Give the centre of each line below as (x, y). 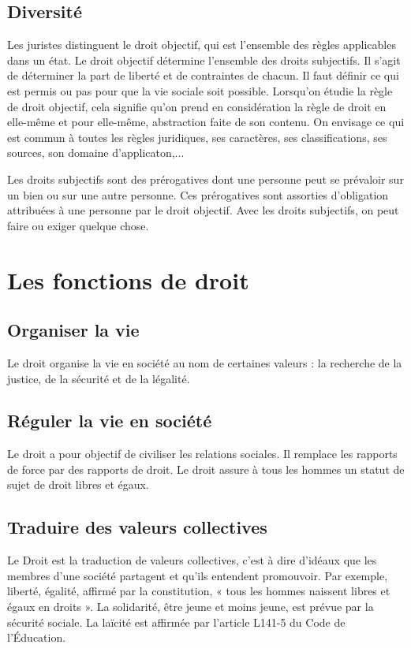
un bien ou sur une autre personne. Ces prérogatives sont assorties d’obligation (198, 194)
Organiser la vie (73, 330)
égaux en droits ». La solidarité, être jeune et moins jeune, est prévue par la (191, 607)
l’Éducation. (37, 637)
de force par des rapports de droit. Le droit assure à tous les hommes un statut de (206, 469)
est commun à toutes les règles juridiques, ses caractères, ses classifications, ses (197, 137)
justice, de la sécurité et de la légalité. (99, 378)
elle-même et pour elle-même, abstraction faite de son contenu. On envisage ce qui (206, 122)
